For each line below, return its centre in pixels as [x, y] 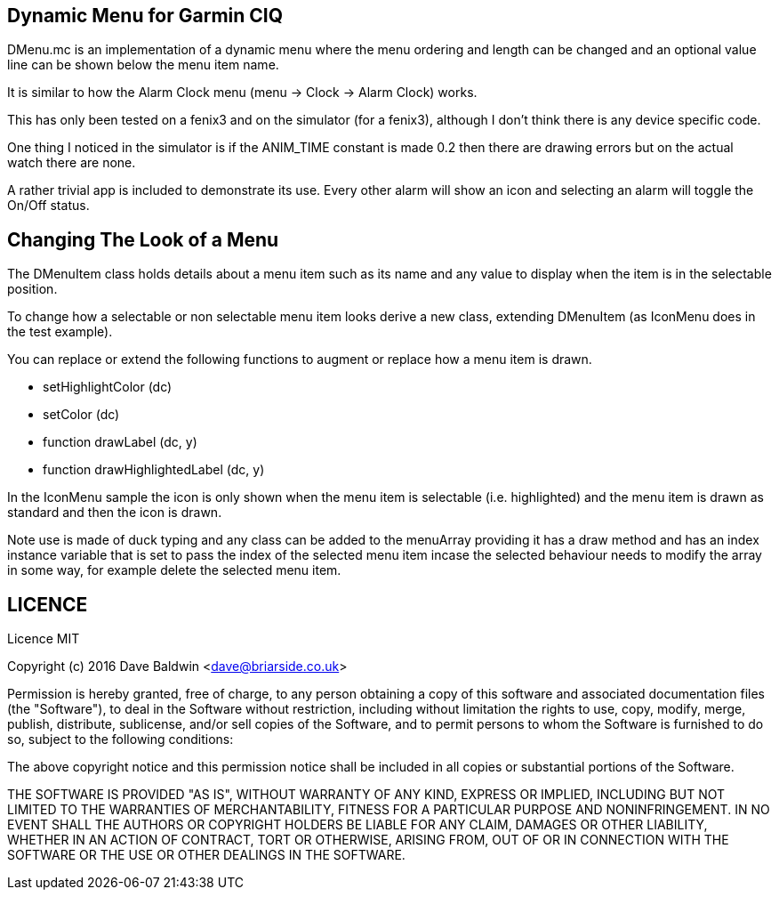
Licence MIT [44, 639]
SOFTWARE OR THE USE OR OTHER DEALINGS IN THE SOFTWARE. [206, 855]
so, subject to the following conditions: [120, 739]
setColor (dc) [81, 415]
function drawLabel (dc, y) [120, 442]
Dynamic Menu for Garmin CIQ [145, 16]
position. [32, 289]
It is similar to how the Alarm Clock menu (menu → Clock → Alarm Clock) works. [242, 93]
